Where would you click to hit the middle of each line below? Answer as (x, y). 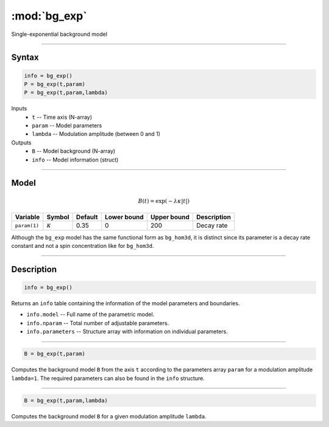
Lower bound (124, 217)
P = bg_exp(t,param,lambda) (66, 93)
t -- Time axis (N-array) (62, 117)
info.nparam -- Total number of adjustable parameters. (98, 323)
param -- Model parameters (67, 125)
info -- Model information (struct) (75, 160)
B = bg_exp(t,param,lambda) (66, 400)
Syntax (25, 58)
